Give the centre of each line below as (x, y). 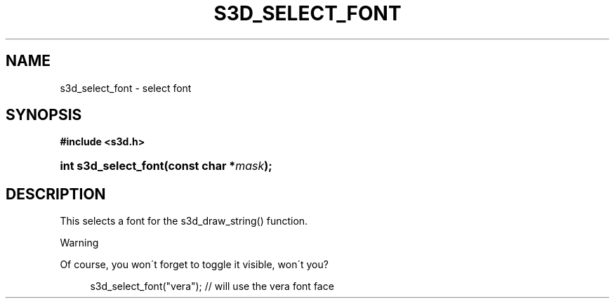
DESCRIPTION (56, 194)
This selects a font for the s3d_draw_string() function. (184, 221)
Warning (79, 243)
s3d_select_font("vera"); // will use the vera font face (212, 286)
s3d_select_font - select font (126, 88)
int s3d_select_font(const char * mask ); (166, 166)
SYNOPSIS (44, 115)
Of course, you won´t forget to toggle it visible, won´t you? (194, 265)
